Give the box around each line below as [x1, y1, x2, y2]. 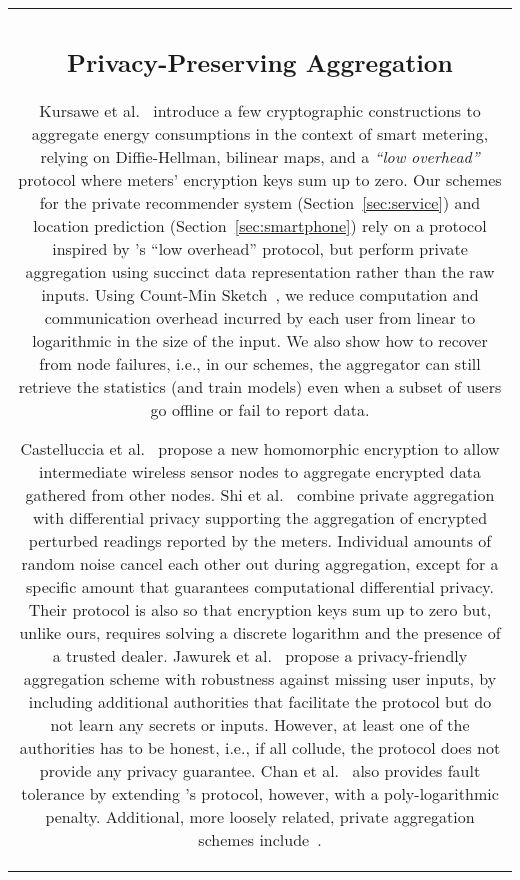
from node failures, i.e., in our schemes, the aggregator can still [39, 351, 481, 375]
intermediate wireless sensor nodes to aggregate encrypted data [39, 459, 481, 483]
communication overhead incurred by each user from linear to [44, 305, 476, 329]
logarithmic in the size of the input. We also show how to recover [32, 328, 488, 352]
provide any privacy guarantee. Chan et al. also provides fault [39, 758, 481, 782]
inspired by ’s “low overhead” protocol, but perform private [52, 236, 468, 260]
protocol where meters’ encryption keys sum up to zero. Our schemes [18, 167, 502, 191]
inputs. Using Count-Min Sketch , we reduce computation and [41, 282, 479, 306]
